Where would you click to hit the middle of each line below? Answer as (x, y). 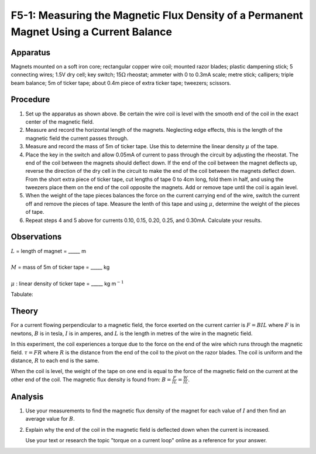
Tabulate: (22, 294)
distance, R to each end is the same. (55, 360)
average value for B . (50, 419)
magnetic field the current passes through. (77, 138)
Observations (36, 237)
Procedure (30, 100)
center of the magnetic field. (60, 122)
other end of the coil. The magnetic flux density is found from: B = (91, 379)
